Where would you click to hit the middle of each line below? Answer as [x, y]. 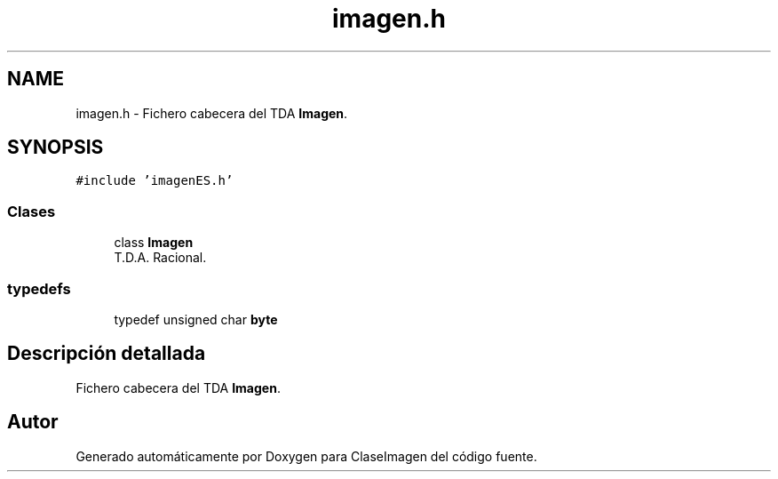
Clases [32, 211]
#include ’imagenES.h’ [155, 181]
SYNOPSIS [56, 148]
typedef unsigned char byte [196, 319]
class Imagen [154, 243]
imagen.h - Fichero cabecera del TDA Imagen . [212, 113]
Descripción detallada [107, 354]
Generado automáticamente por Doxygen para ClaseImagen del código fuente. [306, 456]
